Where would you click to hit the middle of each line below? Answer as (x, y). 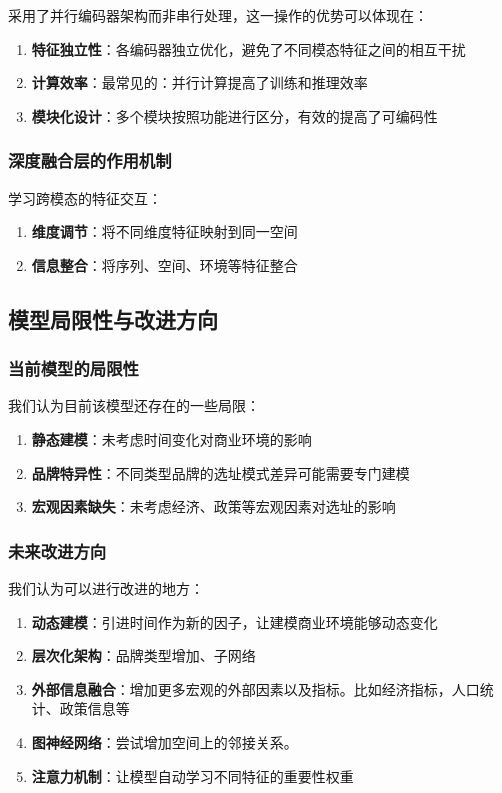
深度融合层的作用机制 (90, 160)
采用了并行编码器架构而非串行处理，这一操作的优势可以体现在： (218, 15)
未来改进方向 (57, 550)
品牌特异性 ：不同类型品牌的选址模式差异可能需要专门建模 (220, 472)
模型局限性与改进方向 (113, 318)
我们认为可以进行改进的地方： (106, 587)
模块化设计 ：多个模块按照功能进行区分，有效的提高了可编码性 (234, 115)
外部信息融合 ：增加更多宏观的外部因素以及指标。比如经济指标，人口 (255, 688)
